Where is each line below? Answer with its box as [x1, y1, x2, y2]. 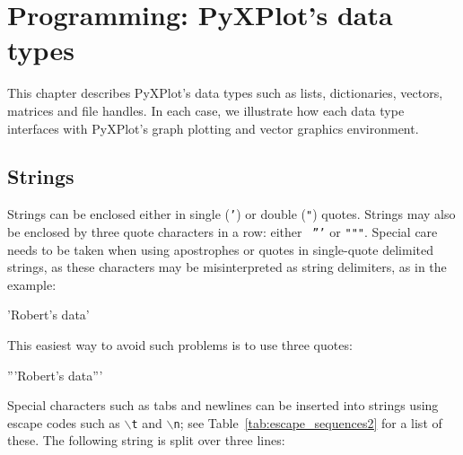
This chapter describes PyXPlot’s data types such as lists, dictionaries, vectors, [7, 83, 443, 102]
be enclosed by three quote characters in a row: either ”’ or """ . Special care [7, 222, 438, 241]
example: [7, 275, 57, 293]
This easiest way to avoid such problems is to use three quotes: [7, 335, 353, 354]
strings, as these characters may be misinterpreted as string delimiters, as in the [7, 258, 447, 276]
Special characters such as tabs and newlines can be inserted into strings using [7, 396, 439, 415]
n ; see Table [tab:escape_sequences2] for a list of [173, 413, 442, 432]
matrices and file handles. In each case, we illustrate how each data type [7, 101, 405, 119]
